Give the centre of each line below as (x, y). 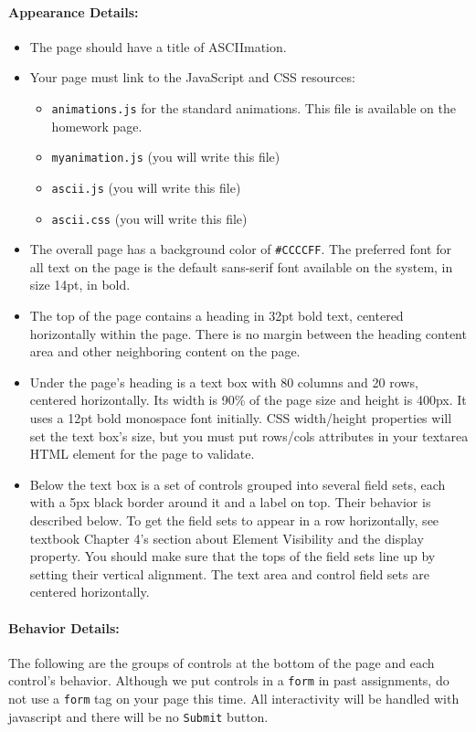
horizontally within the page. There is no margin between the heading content (248, 333)
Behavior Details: (64, 627)
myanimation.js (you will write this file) (166, 157)
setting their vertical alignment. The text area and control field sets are (229, 573)
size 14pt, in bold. (80, 285)
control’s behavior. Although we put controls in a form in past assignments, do (229, 680)
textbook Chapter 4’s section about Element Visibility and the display (227, 538)
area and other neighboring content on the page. (165, 351)
